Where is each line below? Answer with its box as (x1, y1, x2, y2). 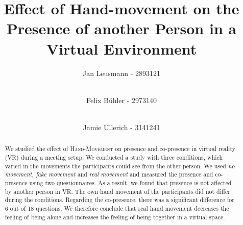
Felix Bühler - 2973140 (86, 94, 157, 105)
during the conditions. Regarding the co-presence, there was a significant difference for (5, 195, 234, 204)
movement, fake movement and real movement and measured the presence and (5, 170, 213, 179)
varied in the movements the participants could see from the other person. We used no (5, 161, 235, 170)
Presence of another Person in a (6, 18, 237, 39)
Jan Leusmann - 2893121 (82, 67, 161, 78)
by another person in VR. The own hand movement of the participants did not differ (5, 187, 230, 195)
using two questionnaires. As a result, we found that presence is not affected (29, 178, 232, 187)
